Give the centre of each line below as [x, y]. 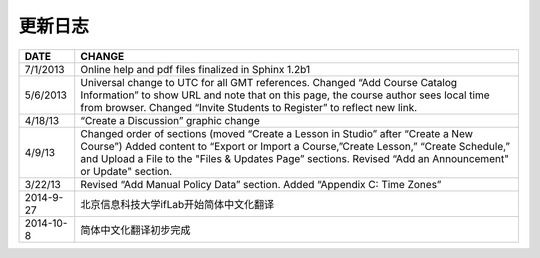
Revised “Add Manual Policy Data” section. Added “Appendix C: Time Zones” [261, 184]
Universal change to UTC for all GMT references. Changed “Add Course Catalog [269, 82]
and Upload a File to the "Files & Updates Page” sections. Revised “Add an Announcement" [295, 158]
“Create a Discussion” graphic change [170, 120]
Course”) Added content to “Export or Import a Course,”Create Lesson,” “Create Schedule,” [295, 146]
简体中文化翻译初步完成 [135, 230]
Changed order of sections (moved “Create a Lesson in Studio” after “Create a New [277, 133]
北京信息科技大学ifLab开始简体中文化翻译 [177, 204]
